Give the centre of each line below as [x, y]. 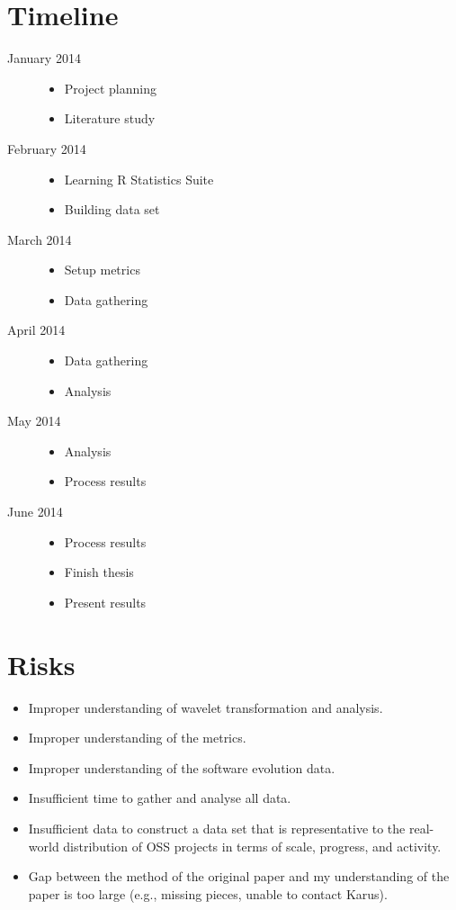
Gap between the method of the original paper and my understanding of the [239, 876]
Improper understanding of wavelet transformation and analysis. [206, 707]
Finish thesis [99, 572]
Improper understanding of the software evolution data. [182, 767]
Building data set [112, 209]
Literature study [110, 118]
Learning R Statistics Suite [139, 179]
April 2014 [36, 330]
